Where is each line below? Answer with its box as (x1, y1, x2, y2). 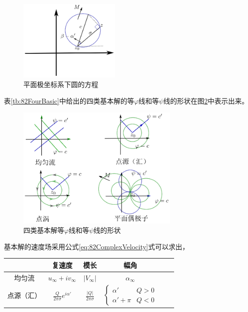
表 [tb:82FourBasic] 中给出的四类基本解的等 (4, 95, 134, 105)
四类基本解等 (23, 225, 64, 235)
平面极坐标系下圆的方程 (23, 79, 98, 89)
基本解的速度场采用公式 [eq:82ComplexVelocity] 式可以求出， (4, 241, 189, 251)
